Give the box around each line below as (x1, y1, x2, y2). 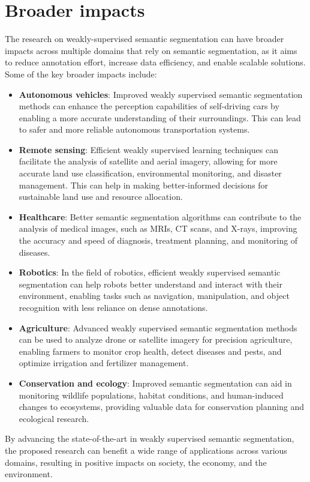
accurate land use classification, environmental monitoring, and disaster (19, 167, 282, 179)
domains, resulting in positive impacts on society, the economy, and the (5, 456, 267, 468)
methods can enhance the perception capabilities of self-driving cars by (19, 100, 279, 112)
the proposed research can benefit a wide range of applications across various (5, 444, 287, 456)
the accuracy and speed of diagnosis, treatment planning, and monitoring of (19, 234, 298, 247)
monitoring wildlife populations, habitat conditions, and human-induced (19, 388, 284, 401)
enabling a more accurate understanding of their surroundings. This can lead (19, 111, 301, 124)
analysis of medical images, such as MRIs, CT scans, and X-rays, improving (19, 222, 297, 235)
